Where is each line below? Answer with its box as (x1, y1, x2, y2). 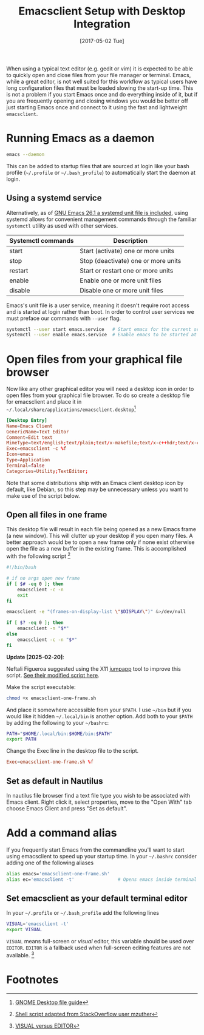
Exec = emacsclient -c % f (6, 446, 67, 452)
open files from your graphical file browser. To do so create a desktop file (6, 392, 190, 399)
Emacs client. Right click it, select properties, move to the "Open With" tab (6, 798, 192, 806)
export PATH (6, 736, 36, 742)
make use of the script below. (6, 492, 80, 499)
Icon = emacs (6, 451, 34, 458)
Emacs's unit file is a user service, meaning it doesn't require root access (6, 302, 189, 309)
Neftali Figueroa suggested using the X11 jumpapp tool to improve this (6, 665, 181, 672)
